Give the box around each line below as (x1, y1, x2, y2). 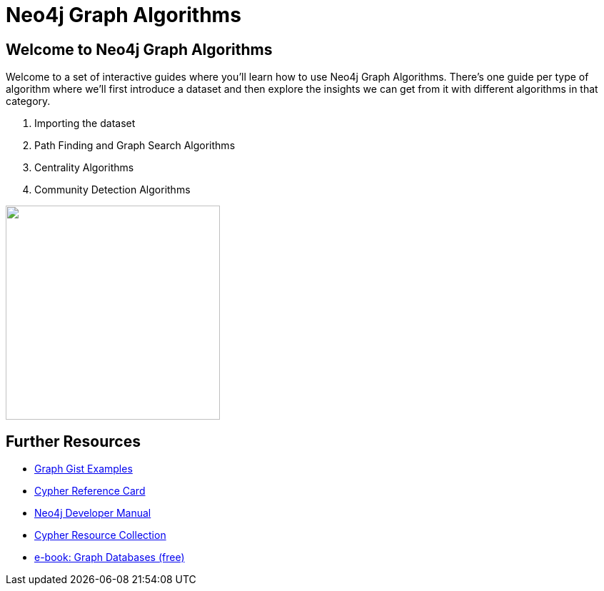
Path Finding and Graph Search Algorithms (34, 139, 236, 152)
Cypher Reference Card (34, 485, 146, 497)
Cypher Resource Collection (34, 529, 166, 542)
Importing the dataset (34, 117, 136, 130)
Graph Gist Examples (34, 463, 133, 475)
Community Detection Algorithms (34, 183, 191, 196)
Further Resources (6, 432, 141, 450)
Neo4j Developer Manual (34, 507, 151, 520)
